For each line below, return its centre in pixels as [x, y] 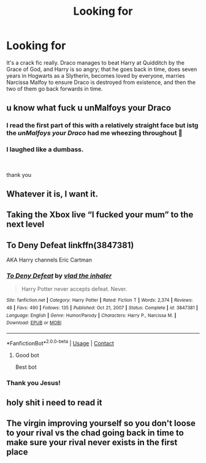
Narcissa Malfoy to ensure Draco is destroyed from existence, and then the [101, 82]
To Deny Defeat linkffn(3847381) [70, 245]
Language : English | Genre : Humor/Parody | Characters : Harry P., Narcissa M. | [91, 315]
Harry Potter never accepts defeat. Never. [74, 289]
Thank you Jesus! [34, 383]
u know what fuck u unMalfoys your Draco [89, 108]
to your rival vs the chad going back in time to [95, 433]
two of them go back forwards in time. [55, 88]
